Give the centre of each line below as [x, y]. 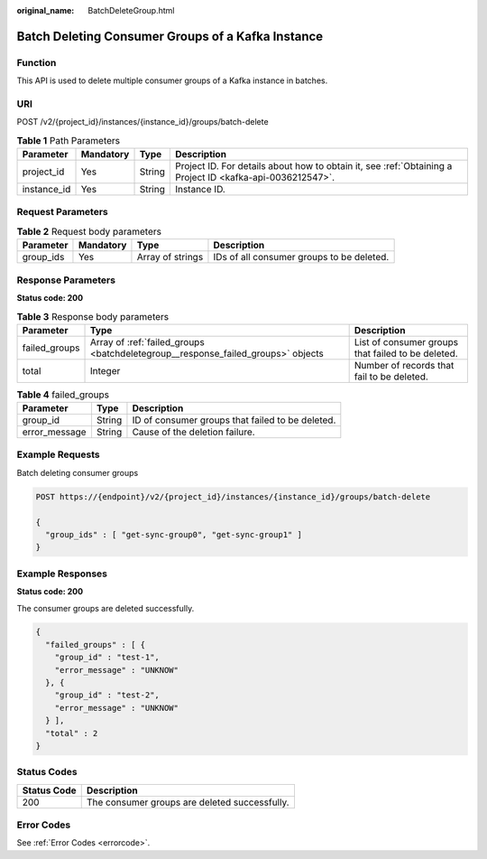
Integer [105, 370]
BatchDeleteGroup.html [131, 10]
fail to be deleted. [391, 377]
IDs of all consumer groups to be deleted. [301, 257]
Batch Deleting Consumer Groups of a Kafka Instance [170, 36]
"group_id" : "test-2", [107, 695]
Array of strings [170, 257]
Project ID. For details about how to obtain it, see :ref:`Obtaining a [313, 166]
